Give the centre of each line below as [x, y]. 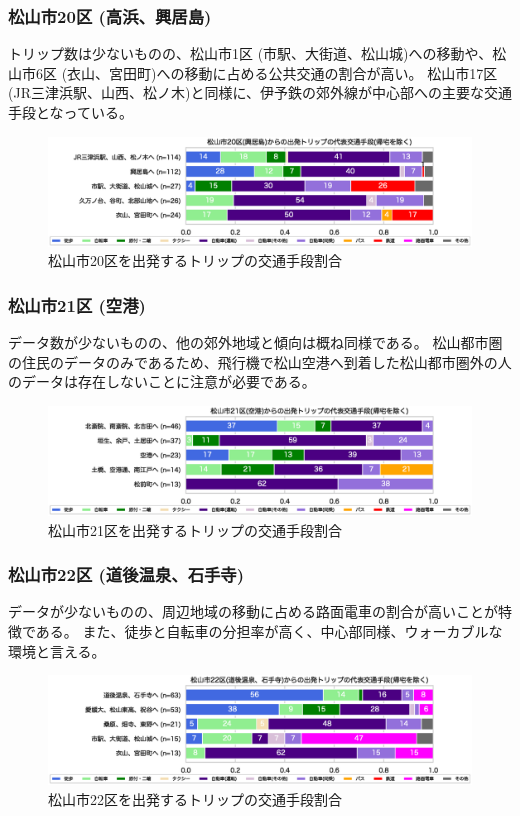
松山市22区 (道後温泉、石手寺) [126, 574]
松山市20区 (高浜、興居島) [110, 15]
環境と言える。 [57, 650]
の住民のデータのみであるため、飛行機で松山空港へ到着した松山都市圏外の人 [260, 361]
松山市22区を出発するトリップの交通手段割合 [195, 798]
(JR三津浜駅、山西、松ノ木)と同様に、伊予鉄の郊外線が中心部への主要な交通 [260, 92]
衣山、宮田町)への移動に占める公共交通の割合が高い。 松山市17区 [282, 72]
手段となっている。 [70, 112]
